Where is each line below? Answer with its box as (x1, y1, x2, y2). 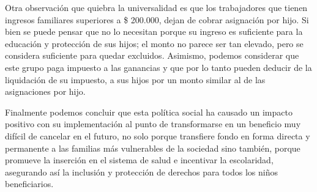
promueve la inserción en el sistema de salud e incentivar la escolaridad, (5, 153, 274, 166)
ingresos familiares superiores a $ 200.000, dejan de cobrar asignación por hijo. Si (5, 13, 309, 26)
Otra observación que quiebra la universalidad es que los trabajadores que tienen (5, 1, 308, 13)
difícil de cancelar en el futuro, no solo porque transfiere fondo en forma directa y (5, 129, 310, 142)
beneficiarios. (5, 177, 54, 190)
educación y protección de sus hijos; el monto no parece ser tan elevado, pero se (5, 37, 304, 50)
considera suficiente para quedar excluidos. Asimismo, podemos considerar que (5, 49, 299, 62)
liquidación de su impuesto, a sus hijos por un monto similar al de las (5, 73, 266, 86)
